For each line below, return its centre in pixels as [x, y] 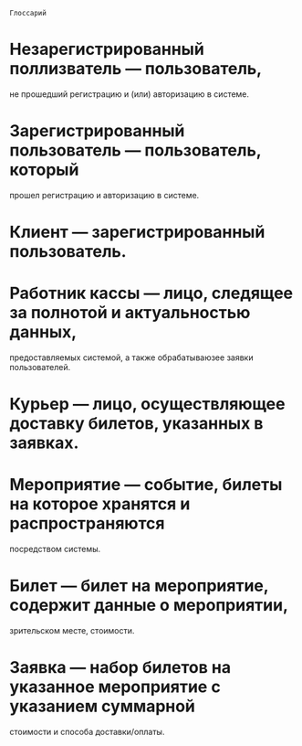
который [44, 170]
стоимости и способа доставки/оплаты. [87, 732]
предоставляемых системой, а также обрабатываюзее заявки [131, 357]
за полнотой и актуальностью [130, 313]
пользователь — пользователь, [135, 150]
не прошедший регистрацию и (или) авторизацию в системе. [129, 94]
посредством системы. [55, 549]
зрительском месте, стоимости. [72, 631]
